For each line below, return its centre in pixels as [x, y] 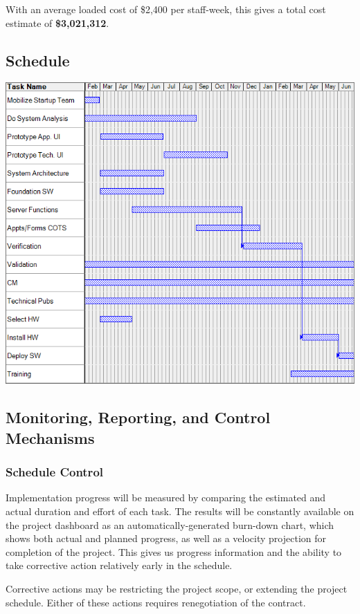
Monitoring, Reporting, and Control [138, 417]
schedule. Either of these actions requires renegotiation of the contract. [156, 602]
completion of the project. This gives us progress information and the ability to [174, 551]
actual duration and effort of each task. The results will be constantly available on [180, 511]
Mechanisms [50, 437]
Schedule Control [55, 472]
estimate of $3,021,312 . [57, 22]
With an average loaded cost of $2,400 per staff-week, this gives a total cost [166, 9]
